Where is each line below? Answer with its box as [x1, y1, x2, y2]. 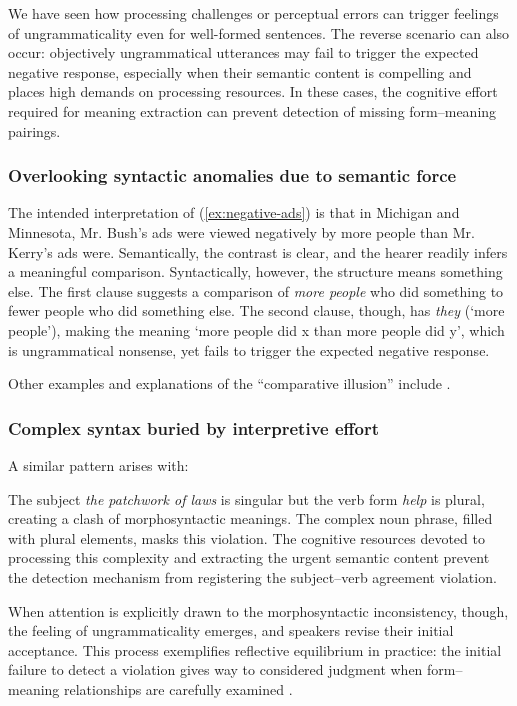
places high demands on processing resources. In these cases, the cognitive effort [8, 81, 498, 102]
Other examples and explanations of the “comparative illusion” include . [8, 373, 451, 394]
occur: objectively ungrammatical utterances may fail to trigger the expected [8, 42, 479, 63]
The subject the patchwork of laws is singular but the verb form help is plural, [8, 488, 485, 509]
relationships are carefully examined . [63, 678, 293, 699]
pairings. [8, 120, 61, 141]
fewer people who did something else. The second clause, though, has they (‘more [8, 300, 505, 321]
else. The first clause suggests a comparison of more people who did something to [8, 280, 504, 301]
